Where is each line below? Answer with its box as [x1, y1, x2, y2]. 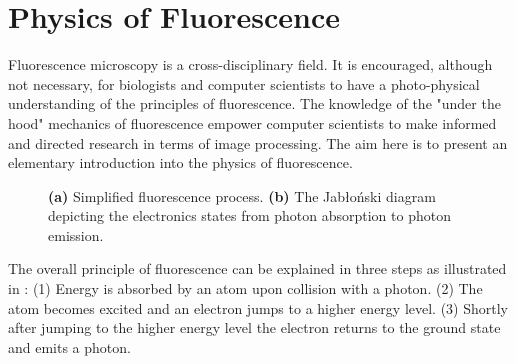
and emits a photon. [8, 336, 131, 357]
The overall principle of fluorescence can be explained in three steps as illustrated [8, 258, 507, 279]
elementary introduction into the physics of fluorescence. [8, 152, 353, 173]
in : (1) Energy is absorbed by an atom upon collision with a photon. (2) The [8, 278, 483, 299]
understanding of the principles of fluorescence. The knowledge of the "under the [8, 93, 501, 114]
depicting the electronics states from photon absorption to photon [48, 205, 451, 226]
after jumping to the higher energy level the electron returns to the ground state [8, 317, 501, 338]
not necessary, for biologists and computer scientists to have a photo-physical [8, 73, 480, 94]
